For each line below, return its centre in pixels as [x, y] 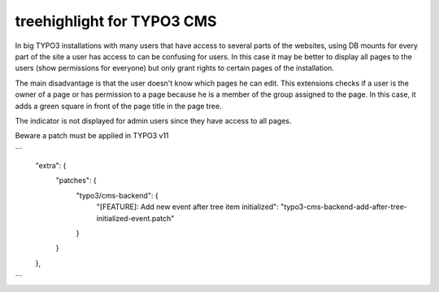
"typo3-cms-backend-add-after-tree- [344, 207]
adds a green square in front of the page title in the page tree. [119, 106]
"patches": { [76, 181]
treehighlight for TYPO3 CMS [116, 21]
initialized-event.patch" [135, 218]
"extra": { [51, 166]
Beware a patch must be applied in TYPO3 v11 [92, 136]
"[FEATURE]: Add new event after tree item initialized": [188, 207]
